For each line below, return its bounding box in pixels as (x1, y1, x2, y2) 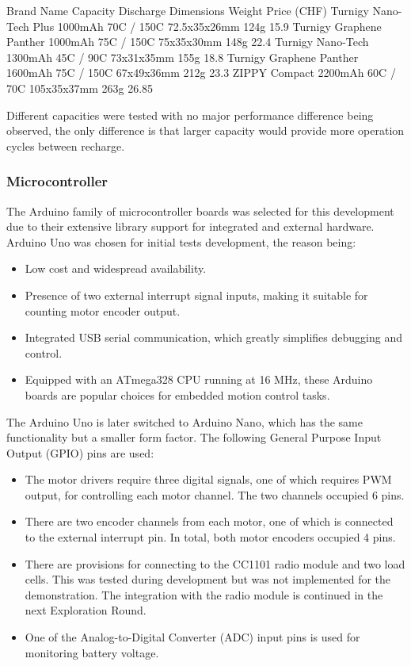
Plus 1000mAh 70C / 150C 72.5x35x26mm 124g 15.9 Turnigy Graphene (32, 17, 382, 34)
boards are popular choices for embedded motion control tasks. (25, 386, 330, 403)
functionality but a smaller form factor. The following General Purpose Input (6, 429, 382, 446)
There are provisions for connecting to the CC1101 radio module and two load (25, 555, 405, 572)
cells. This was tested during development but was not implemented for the (25, 571, 391, 588)
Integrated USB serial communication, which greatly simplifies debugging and (25, 329, 402, 346)
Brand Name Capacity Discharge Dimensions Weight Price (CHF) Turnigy (6, 2, 369, 18)
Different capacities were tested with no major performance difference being (6, 106, 374, 123)
